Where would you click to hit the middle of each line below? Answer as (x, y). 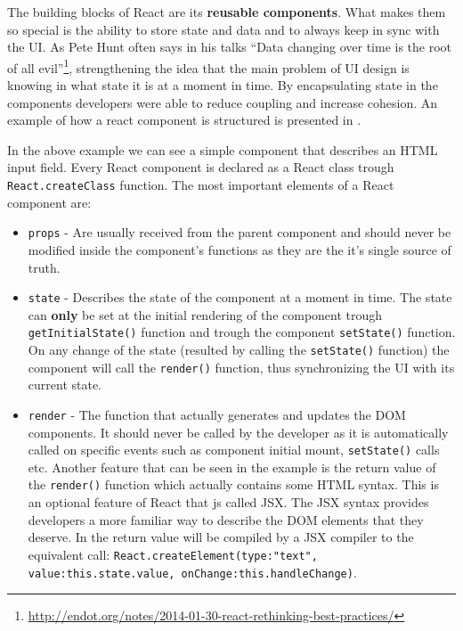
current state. (65, 385)
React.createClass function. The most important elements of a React (201, 184)
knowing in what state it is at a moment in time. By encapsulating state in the (223, 85)
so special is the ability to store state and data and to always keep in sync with (223, 29)
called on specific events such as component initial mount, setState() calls (234, 450)
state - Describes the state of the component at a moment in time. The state (240, 297)
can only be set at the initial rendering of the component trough (205, 314)
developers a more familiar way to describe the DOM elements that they (226, 519)
